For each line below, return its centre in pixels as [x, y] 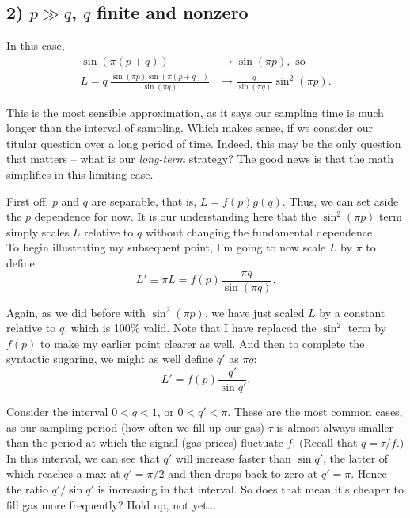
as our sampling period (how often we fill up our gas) [135, 427]
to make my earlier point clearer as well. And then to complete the [203, 343]
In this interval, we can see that [83, 458]
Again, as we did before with [76, 312]
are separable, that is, [144, 200]
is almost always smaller [335, 427]
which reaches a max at [63, 473]
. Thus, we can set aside [340, 200]
